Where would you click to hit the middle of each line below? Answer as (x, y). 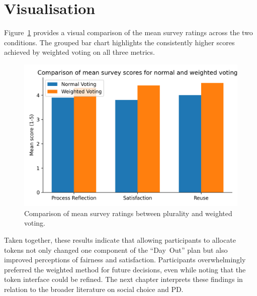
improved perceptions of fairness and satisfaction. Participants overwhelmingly (125, 260)
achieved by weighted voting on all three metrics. (79, 52)
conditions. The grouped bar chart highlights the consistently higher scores (119, 42)
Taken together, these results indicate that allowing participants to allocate (120, 240)
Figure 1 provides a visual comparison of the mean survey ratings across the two (128, 32)
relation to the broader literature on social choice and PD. (94, 289)
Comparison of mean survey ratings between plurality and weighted (128, 213)
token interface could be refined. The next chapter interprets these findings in (123, 279)
